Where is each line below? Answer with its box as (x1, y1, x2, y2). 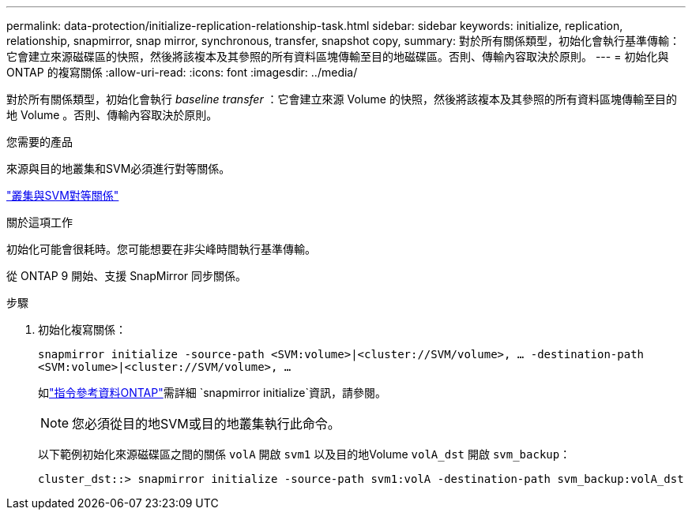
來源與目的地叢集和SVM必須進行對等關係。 (6, 162, 231, 175)
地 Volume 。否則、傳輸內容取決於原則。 (6, 108, 218, 122)
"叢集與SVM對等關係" (6, 189, 119, 202)
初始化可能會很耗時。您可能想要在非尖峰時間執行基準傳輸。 (6, 242, 316, 256)
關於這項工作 (6, 215, 73, 229)
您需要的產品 (6, 135, 73, 148)
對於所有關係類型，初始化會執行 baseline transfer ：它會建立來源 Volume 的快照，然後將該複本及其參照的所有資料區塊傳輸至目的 (6, 92, 677, 106)
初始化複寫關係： (38, 323, 126, 336)
